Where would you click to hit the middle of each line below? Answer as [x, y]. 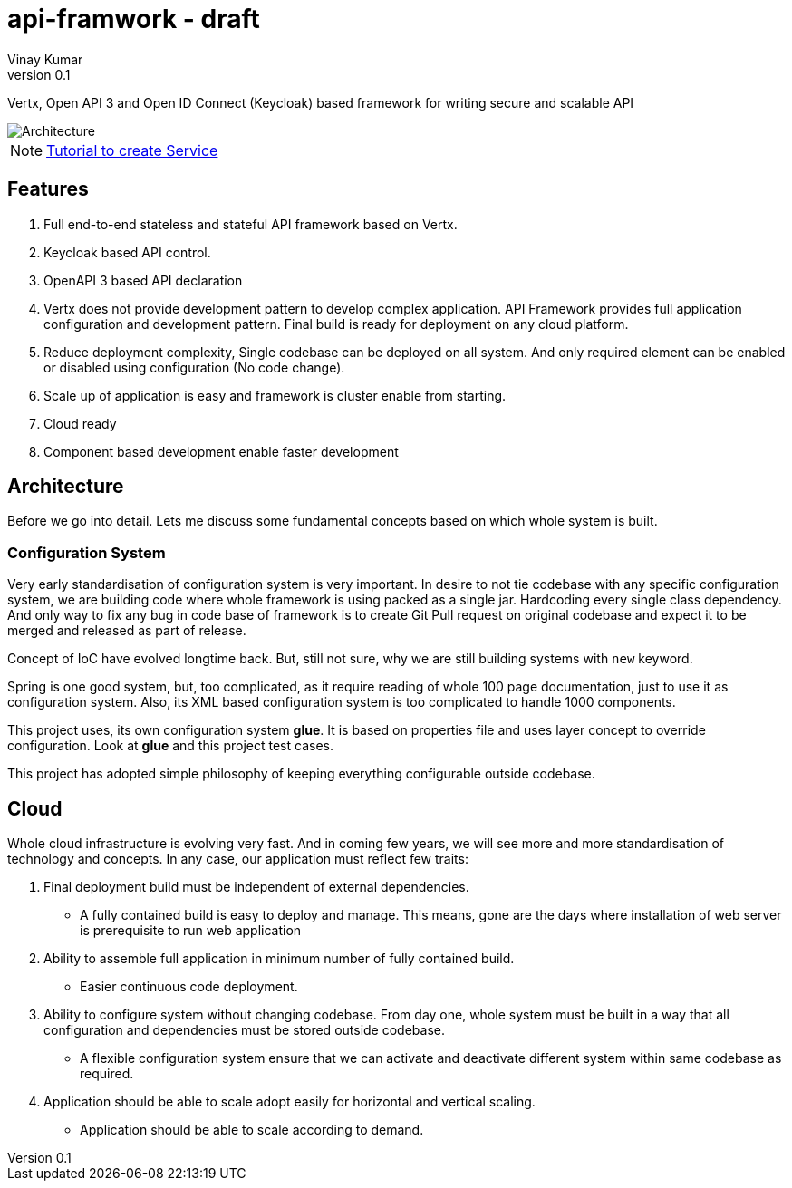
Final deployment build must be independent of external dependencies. [256, 887]
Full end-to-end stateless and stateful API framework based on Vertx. [251, 224]
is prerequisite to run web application [191, 931]
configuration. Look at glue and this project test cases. [170, 746]
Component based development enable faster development [221, 451]
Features [48, 189]
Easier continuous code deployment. [189, 987]
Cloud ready [80, 423]
